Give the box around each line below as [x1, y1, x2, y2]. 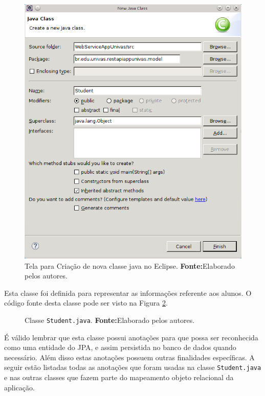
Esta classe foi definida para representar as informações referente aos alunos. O [4, 287, 252, 298]
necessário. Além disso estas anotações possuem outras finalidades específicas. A [4, 352, 255, 362]
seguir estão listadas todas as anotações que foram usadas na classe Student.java [4, 362, 261, 372]
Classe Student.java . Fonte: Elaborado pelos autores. [25, 314, 195, 325]
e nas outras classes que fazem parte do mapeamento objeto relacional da [4, 372, 234, 383]
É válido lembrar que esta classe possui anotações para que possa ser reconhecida [4, 332, 258, 342]
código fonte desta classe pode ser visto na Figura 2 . [4, 297, 168, 308]
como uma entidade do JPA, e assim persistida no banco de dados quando [4, 342, 236, 353]
